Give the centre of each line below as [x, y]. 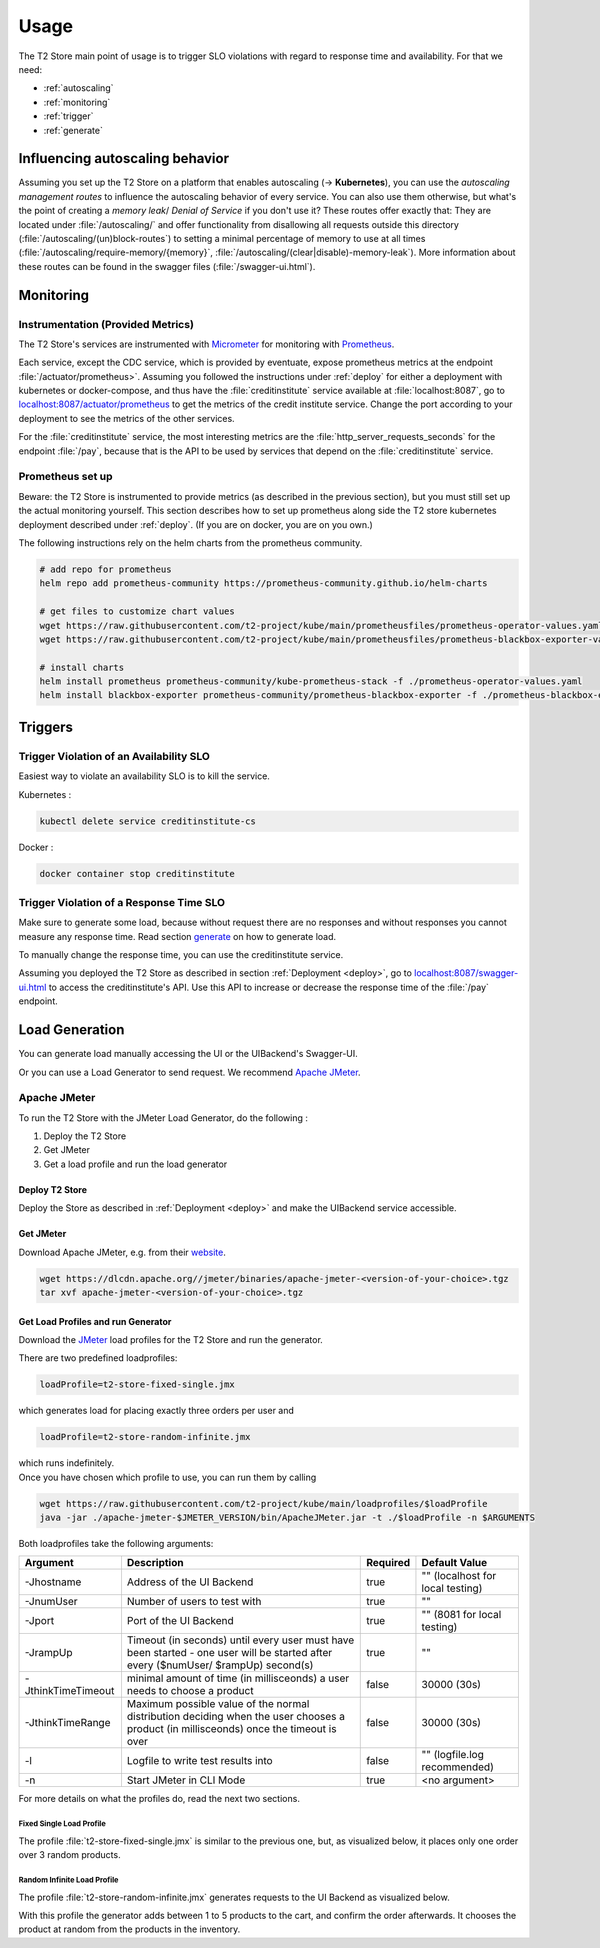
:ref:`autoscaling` [78, 88]
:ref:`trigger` [68, 116]
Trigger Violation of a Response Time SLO [121, 902]
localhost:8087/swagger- [466, 973]
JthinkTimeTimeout [69, 1691]
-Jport [39, 1621]
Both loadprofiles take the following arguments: [116, 1544]
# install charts [82, 667]
